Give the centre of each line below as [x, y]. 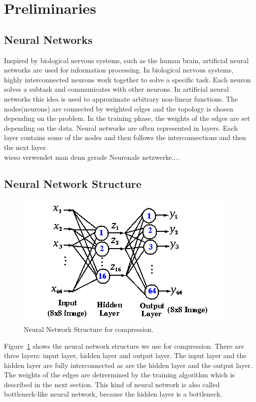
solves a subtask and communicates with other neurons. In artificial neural [117, 89]
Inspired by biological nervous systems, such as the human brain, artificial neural [127, 60]
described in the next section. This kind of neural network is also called [112, 384]
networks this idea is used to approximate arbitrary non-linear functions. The [121, 98]
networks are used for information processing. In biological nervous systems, [119, 70]
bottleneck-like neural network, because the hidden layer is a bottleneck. [113, 394]
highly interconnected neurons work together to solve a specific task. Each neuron [128, 79]
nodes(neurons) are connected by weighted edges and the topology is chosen [119, 108]
